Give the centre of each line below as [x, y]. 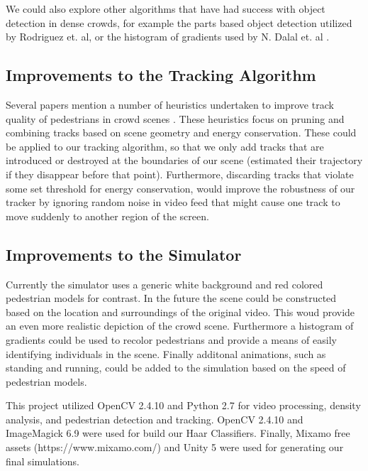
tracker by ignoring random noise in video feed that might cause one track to [173, 202]
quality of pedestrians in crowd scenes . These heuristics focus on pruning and [175, 118]
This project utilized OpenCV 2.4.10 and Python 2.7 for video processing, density [183, 405]
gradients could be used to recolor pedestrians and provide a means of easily [171, 339]
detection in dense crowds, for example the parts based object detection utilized [179, 22]
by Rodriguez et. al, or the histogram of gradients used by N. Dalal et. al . [168, 37]
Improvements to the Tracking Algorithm [161, 75]
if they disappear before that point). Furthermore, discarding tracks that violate [180, 174]
